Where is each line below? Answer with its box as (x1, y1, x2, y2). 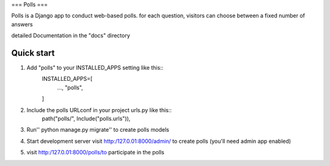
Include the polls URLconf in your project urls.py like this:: (26, 106, 172, 113)
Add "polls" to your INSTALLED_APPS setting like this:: (26, 64, 164, 72)
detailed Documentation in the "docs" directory (11, 32, 131, 39)
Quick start (11, 48, 55, 58)
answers (11, 20, 33, 28)
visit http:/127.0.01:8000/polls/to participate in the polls (26, 149, 164, 156)
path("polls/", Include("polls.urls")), (42, 115, 131, 123)
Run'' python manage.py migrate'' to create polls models (26, 126, 169, 134)
